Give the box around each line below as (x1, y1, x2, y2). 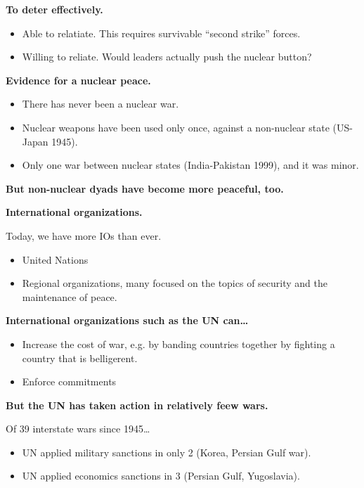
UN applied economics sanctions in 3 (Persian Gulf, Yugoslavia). (22, 468, 300, 483)
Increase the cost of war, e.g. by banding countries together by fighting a (22, 336, 335, 351)
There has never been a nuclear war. (22, 96, 179, 111)
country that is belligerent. (22, 350, 138, 365)
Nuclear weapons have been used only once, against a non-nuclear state (22, 120, 330, 134)
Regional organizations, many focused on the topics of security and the (22, 276, 327, 290)
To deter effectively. (6, 2, 103, 16)
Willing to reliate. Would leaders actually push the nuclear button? (22, 49, 312, 64)
